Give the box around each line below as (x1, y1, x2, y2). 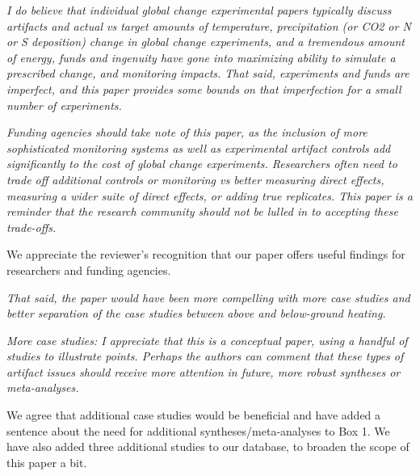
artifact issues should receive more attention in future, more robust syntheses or (6, 363, 401, 380)
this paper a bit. (6, 453, 87, 470)
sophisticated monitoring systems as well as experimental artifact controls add (6, 139, 391, 156)
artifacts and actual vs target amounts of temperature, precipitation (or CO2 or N (6, 17, 411, 34)
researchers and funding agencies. (6, 261, 171, 278)
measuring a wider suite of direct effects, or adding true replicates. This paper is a (6, 187, 413, 204)
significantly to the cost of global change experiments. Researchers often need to (6, 155, 397, 172)
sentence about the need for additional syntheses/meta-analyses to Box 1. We (6, 422, 390, 439)
